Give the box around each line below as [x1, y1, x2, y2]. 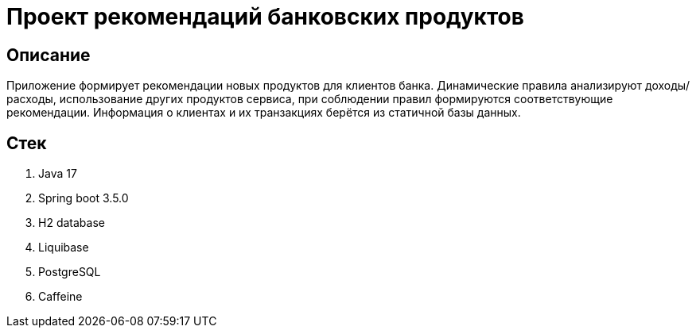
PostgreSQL [38, 265, 101, 279]
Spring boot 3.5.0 [38, 191, 129, 205]
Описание [6, 44, 91, 65]
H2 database [38, 216, 105, 230]
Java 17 [38, 167, 77, 181]
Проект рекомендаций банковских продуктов [6, 3, 524, 30]
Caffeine [38, 290, 83, 304]
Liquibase [38, 240, 89, 255]
